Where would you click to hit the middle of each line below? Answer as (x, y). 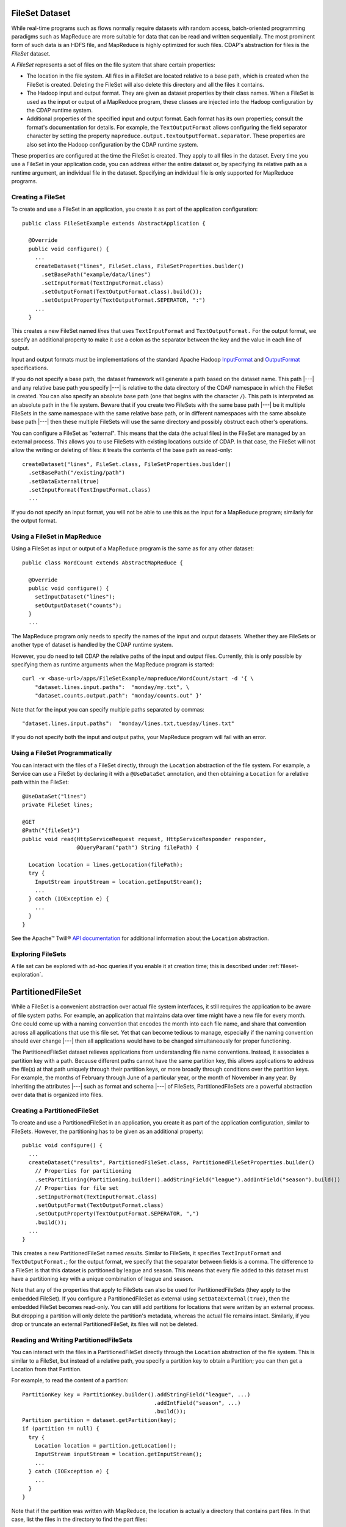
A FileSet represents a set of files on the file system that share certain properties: (114, 65)
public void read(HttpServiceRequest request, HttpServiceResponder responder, (144, 839)
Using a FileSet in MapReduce (56, 536)
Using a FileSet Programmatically (62, 753)
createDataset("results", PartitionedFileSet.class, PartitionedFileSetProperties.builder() (172, 1162)
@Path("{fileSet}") (51, 830)
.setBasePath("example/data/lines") (96, 275)
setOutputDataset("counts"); (78, 605)
